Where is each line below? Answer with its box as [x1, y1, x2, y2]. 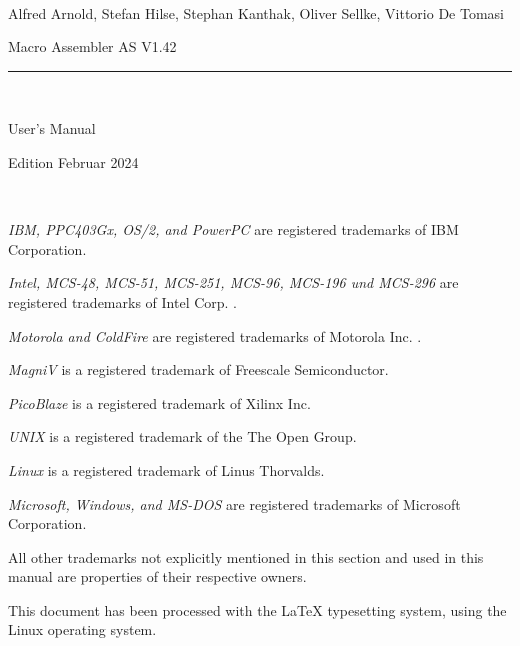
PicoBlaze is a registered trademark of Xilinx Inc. [8, 392, 311, 413]
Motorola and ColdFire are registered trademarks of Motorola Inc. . [8, 325, 422, 346]
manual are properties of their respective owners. [8, 566, 307, 587]
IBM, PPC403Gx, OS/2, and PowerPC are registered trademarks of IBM [8, 219, 459, 240]
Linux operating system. [8, 619, 157, 640]
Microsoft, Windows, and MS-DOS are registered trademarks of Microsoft [8, 493, 461, 514]
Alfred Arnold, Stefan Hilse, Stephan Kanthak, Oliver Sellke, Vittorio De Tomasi [8, 2, 505, 23]
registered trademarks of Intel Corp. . [8, 291, 238, 312]
